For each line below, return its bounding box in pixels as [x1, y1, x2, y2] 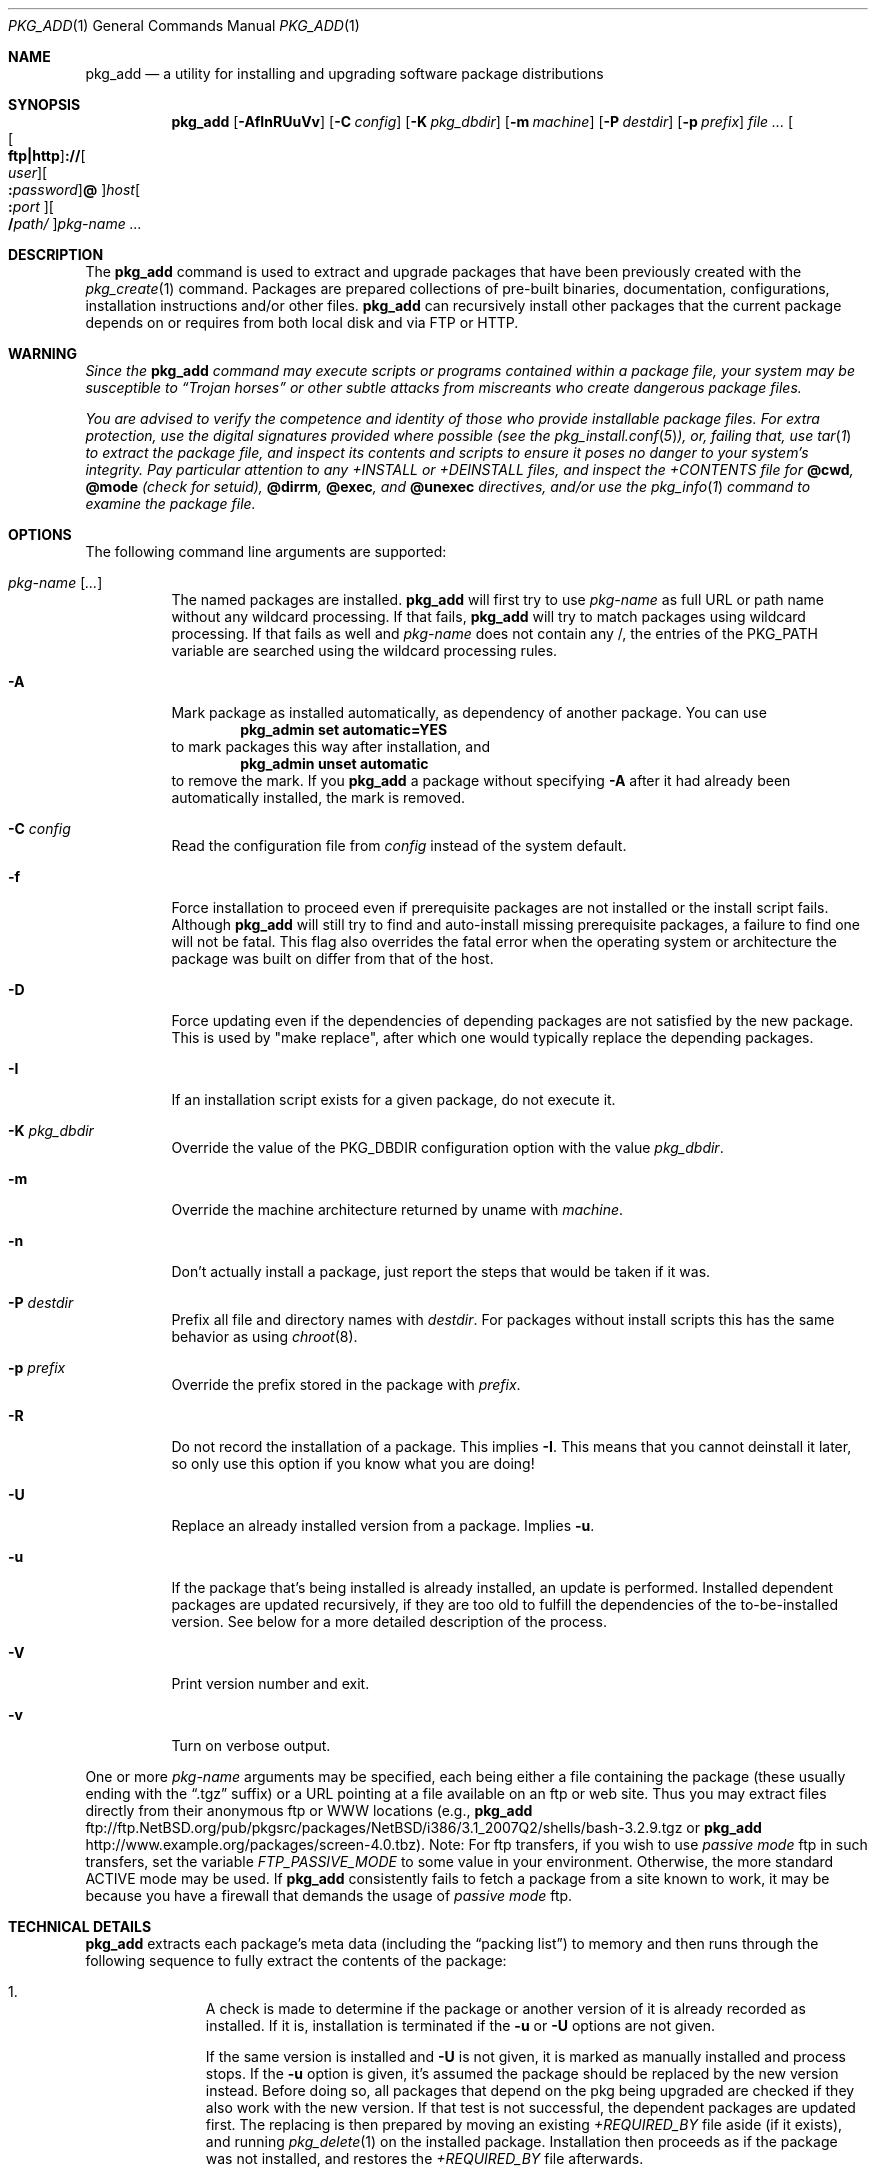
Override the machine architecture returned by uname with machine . [171, 1201, 624, 1218]
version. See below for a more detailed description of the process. [171, 1613, 607, 1630]
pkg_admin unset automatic [240, 755, 429, 772]
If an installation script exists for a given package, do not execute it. [171, 1091, 616, 1108]
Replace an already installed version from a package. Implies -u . [171, 1517, 595, 1534]
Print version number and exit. [171, 1675, 370, 1692]
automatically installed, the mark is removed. [171, 789, 466, 806]
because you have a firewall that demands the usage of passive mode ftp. [85, 1887, 573, 1904]
